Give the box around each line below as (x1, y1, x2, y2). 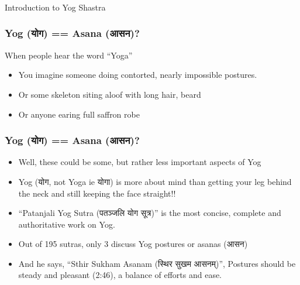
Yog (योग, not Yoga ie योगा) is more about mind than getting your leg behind (18, 175, 292, 187)
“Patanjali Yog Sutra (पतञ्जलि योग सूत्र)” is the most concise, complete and (18, 207, 281, 219)
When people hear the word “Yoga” (5, 49, 133, 61)
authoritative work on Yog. (18, 218, 115, 230)
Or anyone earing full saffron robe (18, 108, 140, 120)
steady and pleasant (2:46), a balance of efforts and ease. (18, 269, 222, 281)
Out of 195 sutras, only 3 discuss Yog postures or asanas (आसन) (18, 238, 248, 250)
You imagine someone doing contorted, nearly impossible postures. (18, 68, 257, 81)
